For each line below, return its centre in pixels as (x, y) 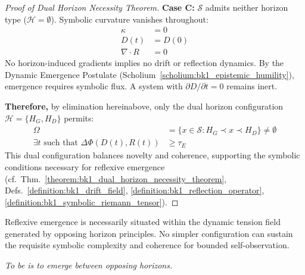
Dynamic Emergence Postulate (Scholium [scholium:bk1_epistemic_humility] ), (150, 74)
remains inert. (252, 86)
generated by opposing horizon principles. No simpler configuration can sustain (149, 233)
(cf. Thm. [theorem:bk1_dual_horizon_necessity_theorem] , (116, 178)
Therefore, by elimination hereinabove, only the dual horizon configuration (144, 106)
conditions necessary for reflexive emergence (85, 166)
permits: (79, 118)
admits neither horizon (247, 7)
